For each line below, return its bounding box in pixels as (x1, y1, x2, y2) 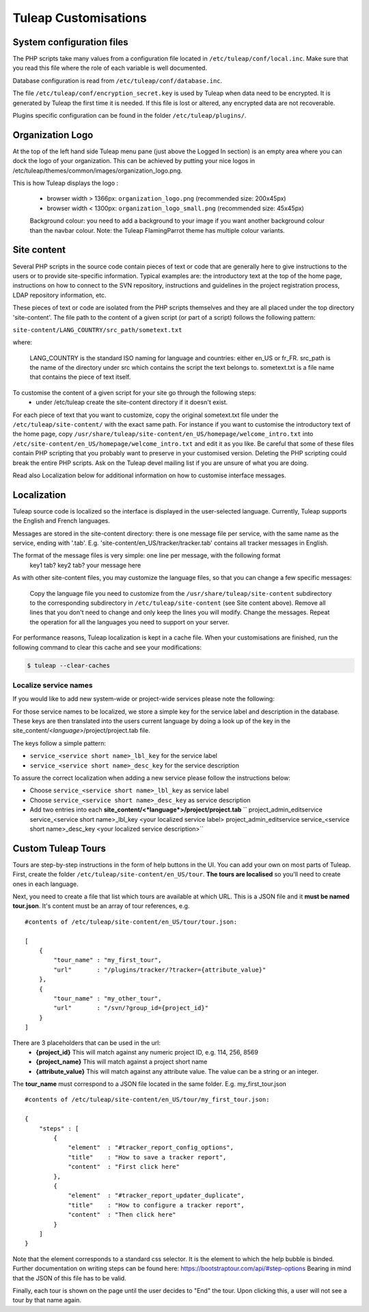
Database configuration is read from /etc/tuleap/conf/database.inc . (12, 76, 223, 85)
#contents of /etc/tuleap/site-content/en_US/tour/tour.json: (25, 918, 238, 926)
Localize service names (12, 680, 93, 690)
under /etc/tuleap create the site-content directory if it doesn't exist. (36, 398, 228, 407)
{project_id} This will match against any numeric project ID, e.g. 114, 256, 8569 (36, 1048, 259, 1056)
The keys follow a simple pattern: (12, 739, 106, 747)
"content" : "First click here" (68, 1163, 180, 1171)
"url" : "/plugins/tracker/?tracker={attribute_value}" (53, 966, 266, 974)
